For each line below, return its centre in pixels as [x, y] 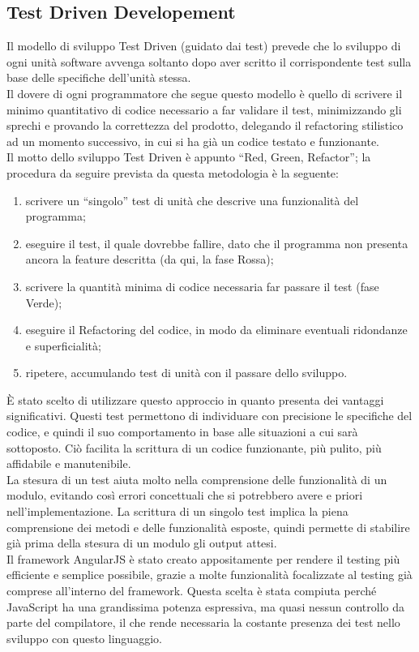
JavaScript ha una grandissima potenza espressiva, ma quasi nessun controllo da [205, 606]
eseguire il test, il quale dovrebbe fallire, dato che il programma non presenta [217, 243]
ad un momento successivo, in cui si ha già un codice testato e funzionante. [193, 141]
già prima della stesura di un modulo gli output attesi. [142, 543]
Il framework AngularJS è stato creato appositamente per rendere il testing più [203, 558]
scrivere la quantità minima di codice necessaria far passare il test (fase [202, 286]
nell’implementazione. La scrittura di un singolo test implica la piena [177, 511]
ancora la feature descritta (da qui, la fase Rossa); [150, 259]
